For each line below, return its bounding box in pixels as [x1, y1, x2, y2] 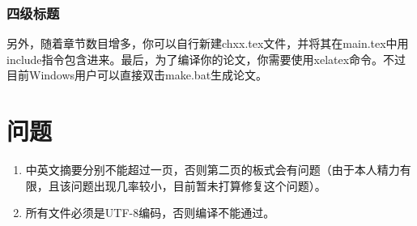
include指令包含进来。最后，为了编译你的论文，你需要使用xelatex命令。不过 [6, 50, 406, 67]
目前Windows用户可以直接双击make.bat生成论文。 [6, 66, 268, 83]
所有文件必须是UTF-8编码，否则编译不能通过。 [25, 204, 275, 221]
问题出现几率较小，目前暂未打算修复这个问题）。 [70, 177, 326, 194]
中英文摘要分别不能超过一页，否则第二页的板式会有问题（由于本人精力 [25, 161, 400, 178]
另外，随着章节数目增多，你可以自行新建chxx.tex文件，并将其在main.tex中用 [6, 35, 409, 52]
